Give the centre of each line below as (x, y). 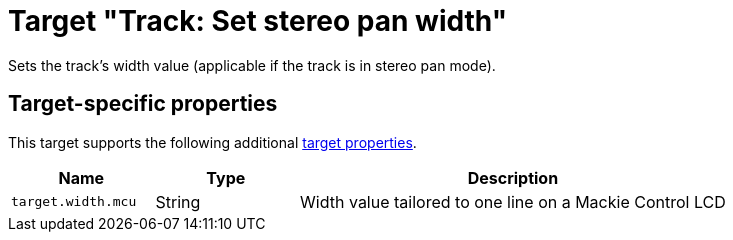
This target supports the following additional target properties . (212, 142)
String (178, 201)
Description (513, 177)
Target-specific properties (143, 104)
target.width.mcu (74, 202)
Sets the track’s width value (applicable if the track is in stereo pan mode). (252, 65)
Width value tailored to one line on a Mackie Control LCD (513, 201)
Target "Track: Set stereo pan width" (258, 21)
